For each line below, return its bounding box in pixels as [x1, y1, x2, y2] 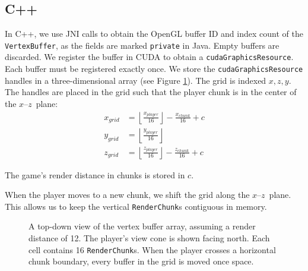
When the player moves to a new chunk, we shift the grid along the [5, 188, 250, 201]
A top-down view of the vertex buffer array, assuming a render [28, 220, 256, 232]
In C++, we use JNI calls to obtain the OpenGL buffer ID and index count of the [5, 27, 303, 40]
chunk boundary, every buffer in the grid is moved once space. [28, 255, 254, 267]
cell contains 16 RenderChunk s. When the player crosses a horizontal [28, 243, 276, 256]
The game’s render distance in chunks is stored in [5, 168, 185, 181]
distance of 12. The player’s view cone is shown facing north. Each [28, 232, 270, 244]
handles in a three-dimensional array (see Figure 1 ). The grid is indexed [5, 74, 266, 86]
